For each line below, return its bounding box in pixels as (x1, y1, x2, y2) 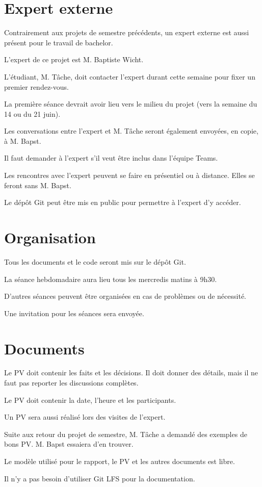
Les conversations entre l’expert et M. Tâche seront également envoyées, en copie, (4, 125, 258, 136)
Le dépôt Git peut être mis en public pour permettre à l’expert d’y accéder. (4, 197, 241, 208)
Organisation (4, 227, 96, 248)
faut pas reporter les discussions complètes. (4, 377, 139, 388)
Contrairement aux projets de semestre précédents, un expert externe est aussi (4, 27, 249, 38)
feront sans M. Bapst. (4, 180, 71, 190)
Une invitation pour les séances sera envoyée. (4, 307, 144, 318)
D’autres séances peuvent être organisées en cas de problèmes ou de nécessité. (4, 291, 246, 301)
